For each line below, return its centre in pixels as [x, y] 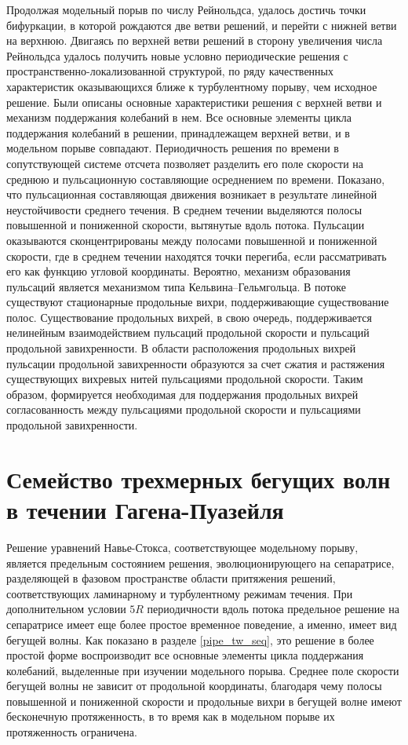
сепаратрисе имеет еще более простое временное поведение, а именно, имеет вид [202, 624]
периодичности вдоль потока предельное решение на [273, 609]
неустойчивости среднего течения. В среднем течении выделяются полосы [184, 209]
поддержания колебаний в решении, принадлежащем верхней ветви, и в [178, 132]
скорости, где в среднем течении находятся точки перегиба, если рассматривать [197, 256]
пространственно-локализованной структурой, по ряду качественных [170, 71]
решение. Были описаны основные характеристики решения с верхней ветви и [194, 102]
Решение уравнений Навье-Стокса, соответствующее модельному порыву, [182, 547]
